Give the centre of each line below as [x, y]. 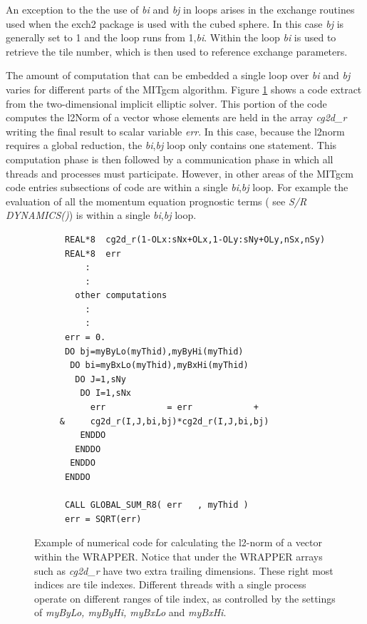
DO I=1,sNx [106, 393]
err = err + [174, 408]
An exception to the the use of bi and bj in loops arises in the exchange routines [180, 9]
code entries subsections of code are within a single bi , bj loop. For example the [177, 187]
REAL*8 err [93, 254]
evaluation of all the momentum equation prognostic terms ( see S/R [156, 201]
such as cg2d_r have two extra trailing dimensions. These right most [184, 570]
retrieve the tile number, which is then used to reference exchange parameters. [177, 51]
